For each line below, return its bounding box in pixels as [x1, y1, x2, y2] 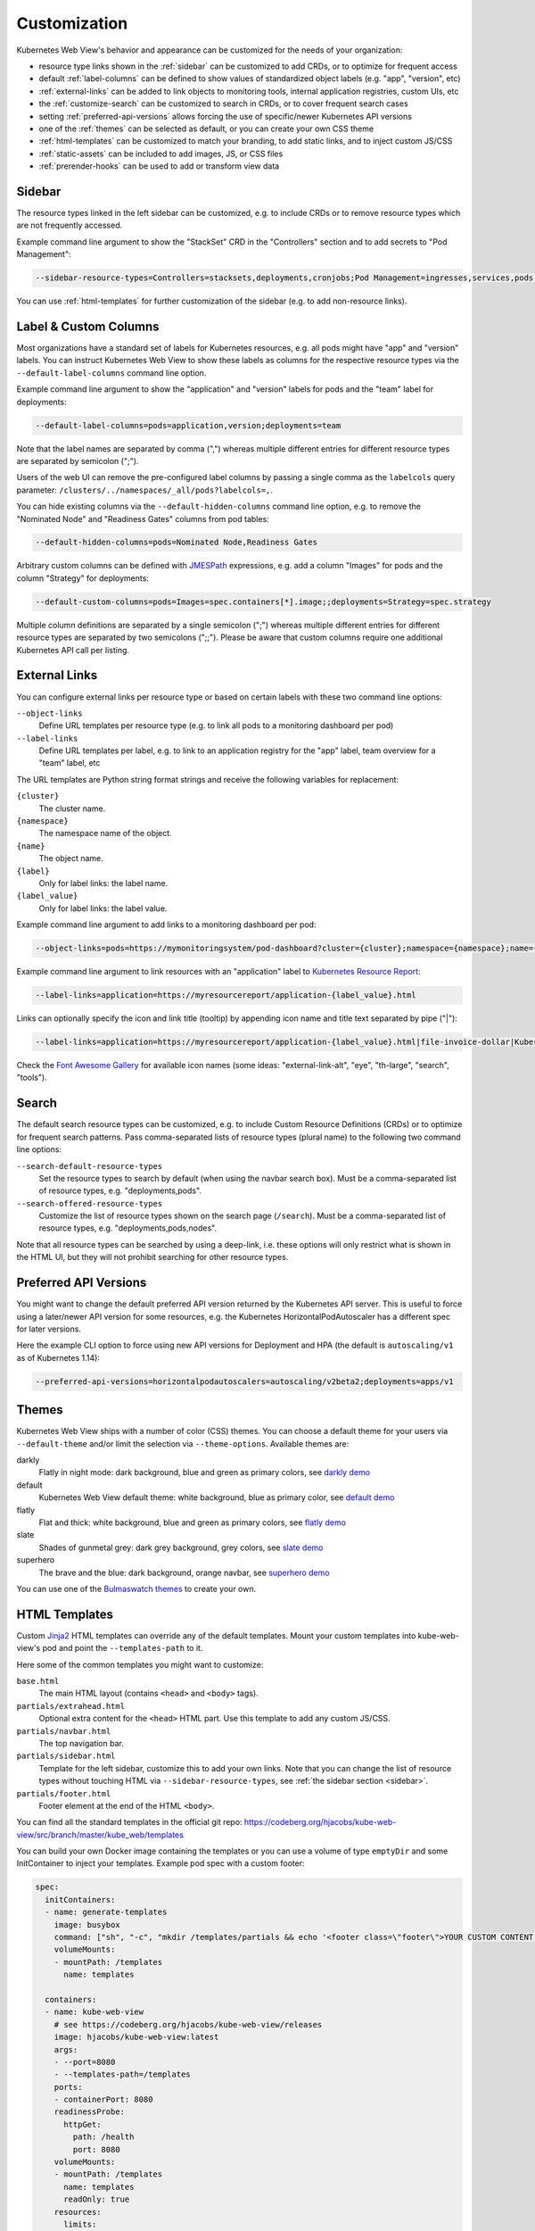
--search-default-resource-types [16, 1161, 163, 1171]
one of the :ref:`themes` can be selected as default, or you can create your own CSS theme [38, 123, 374, 134]
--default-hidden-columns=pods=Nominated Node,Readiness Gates [35, 537, 318, 548]
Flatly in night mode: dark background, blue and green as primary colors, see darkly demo [38, 1467, 370, 1478]
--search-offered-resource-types [16, 1198, 163, 1208]
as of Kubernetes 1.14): [16, 1352, 100, 1363]
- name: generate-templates [45, 1907, 168, 1918]
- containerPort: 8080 [53, 2094, 153, 2105]
